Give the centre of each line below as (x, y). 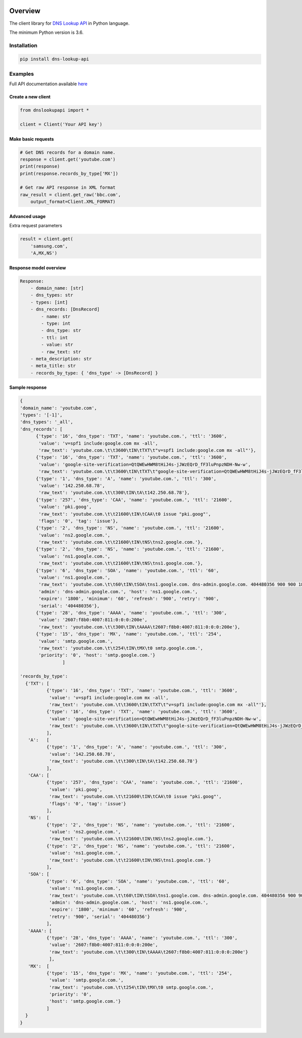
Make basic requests (32, 139)
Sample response (28, 387)
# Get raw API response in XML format (68, 188)
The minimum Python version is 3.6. (47, 32)
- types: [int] (49, 302)
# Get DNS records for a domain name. (68, 152)
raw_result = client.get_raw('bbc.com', (70, 195)
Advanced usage (27, 216)
